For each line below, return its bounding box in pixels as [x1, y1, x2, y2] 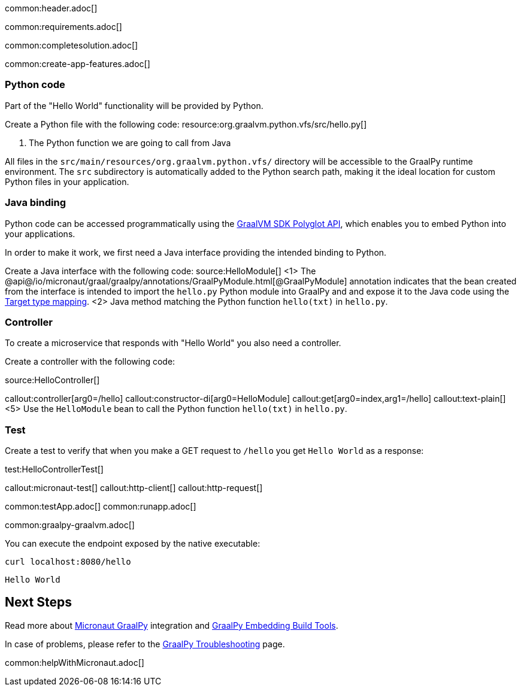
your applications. [5, 228, 75, 239]
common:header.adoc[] [5, 3, 98, 13]
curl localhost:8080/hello [5, 557, 131, 566]
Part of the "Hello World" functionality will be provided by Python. [5, 100, 263, 111]
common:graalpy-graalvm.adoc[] [5, 520, 135, 530]
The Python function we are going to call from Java [29, 137, 231, 148]
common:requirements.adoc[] [5, 22, 122, 32]
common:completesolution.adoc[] [5, 40, 138, 50]
